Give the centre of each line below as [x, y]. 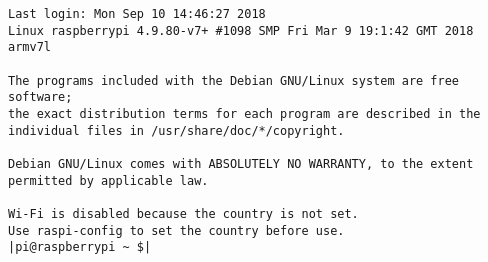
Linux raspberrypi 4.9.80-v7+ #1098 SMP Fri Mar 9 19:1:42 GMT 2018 [241, 30]
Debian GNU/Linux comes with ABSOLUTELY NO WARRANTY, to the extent [241, 163]
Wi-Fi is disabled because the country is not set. [183, 213]
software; [40, 97]
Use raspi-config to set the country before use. [176, 230]
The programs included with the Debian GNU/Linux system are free [234, 80]
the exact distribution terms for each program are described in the [244, 113]
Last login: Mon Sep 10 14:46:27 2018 [137, 14]
